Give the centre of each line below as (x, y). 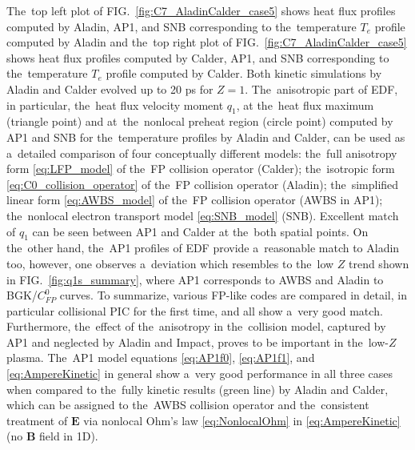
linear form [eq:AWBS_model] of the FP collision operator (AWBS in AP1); (195, 200)
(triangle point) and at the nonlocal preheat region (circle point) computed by (200, 121)
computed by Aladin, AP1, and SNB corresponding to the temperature (182, 26)
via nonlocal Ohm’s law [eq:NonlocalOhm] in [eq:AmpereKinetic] (242, 420)
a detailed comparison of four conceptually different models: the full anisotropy (202, 153)
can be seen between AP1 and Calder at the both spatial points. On (200, 231)
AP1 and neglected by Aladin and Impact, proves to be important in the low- (198, 342)
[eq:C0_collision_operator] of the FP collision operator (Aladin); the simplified (203, 184)
